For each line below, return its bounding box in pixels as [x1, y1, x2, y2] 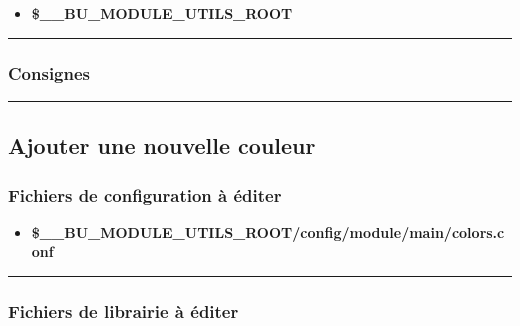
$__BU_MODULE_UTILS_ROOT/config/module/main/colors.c [31, 221, 505, 242]
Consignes [8, 60, 91, 85]
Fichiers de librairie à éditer [8, 298, 239, 323]
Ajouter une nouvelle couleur [8, 130, 316, 161]
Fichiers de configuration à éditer [8, 182, 282, 207]
